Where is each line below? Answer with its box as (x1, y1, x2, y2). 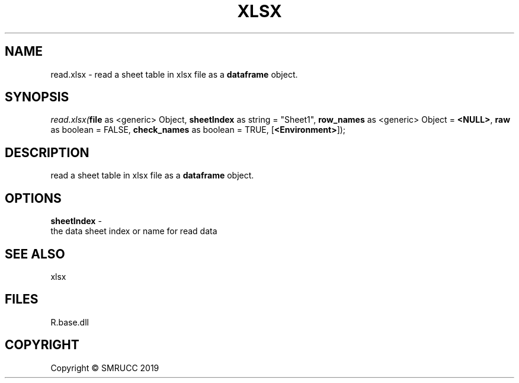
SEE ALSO (5, 246, 65, 261)
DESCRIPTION (5, 145, 89, 160)
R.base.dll (50, 317, 89, 327)
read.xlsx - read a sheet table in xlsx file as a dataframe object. (50, 69, 298, 79)
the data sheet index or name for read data (50, 226, 217, 237)
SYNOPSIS (5, 90, 69, 105)
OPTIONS (5, 190, 62, 206)
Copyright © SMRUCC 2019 (50, 362, 159, 373)
